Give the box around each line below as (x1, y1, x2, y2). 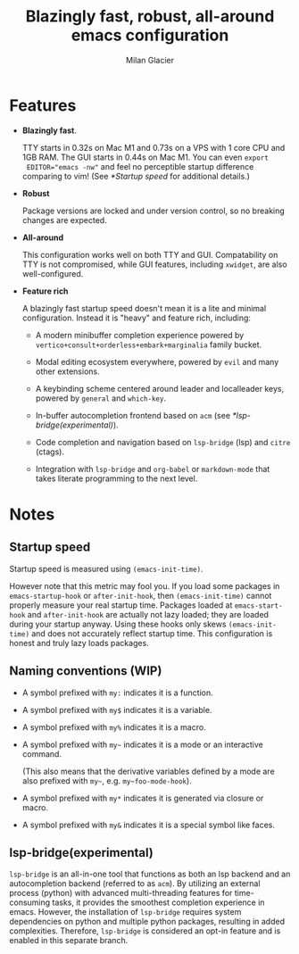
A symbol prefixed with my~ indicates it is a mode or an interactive (21, 739, 263, 750)
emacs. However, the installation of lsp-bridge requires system (9, 907, 242, 917)
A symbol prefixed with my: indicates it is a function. (21, 687, 214, 698)
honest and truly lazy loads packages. (9, 637, 149, 648)
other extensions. (35, 366, 100, 377)
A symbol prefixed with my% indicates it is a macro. (21, 721, 207, 733)
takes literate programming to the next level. (35, 473, 198, 484)
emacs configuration (71, 25, 229, 46)
